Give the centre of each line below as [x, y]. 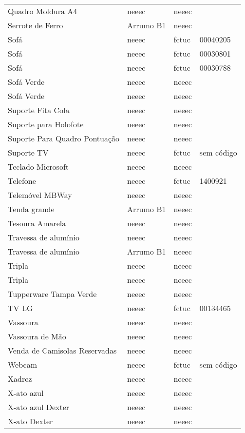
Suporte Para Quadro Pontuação [64, 138]
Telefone [22, 181]
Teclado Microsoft [38, 167]
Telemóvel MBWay [40, 195]
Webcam [23, 364]
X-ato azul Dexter [39, 407]
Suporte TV [28, 152]
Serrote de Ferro [36, 25]
